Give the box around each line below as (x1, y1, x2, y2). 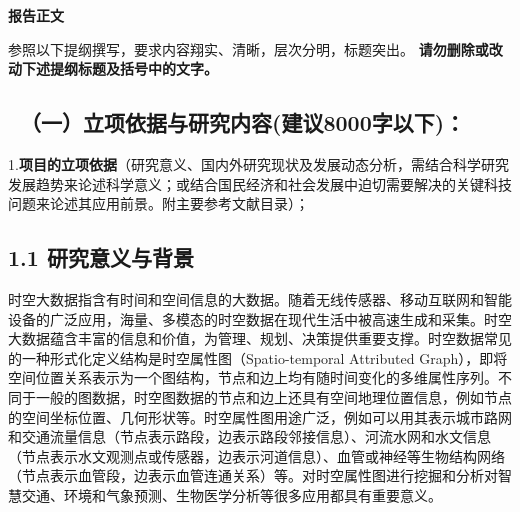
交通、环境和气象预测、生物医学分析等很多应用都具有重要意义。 (21, 484, 442, 505)
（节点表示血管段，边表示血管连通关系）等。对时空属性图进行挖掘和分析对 (8, 465, 498, 486)
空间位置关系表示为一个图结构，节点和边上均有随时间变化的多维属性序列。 (8, 367, 498, 388)
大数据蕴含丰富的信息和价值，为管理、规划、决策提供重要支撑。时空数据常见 (8, 328, 512, 349)
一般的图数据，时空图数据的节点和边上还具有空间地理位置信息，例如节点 (35, 386, 512, 407)
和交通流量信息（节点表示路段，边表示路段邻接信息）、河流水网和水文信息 (8, 426, 491, 447)
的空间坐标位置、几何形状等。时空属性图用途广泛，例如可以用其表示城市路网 (8, 406, 512, 427)
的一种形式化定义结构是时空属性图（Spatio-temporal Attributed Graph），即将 (8, 347, 508, 368)
